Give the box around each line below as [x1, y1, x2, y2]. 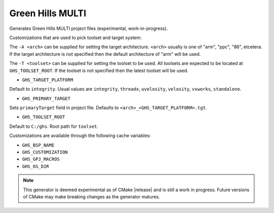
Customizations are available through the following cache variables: [9, 132, 151, 139]
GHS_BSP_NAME [22, 142, 55, 148]
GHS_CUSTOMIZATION [22, 150, 68, 155]
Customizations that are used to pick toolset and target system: [9, 34, 142, 41]
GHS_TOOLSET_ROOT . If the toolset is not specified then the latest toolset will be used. [9, 67, 189, 74]
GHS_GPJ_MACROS [22, 156, 60, 162]
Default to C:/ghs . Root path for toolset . [9, 123, 98, 129]
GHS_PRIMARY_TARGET [22, 95, 71, 101]
